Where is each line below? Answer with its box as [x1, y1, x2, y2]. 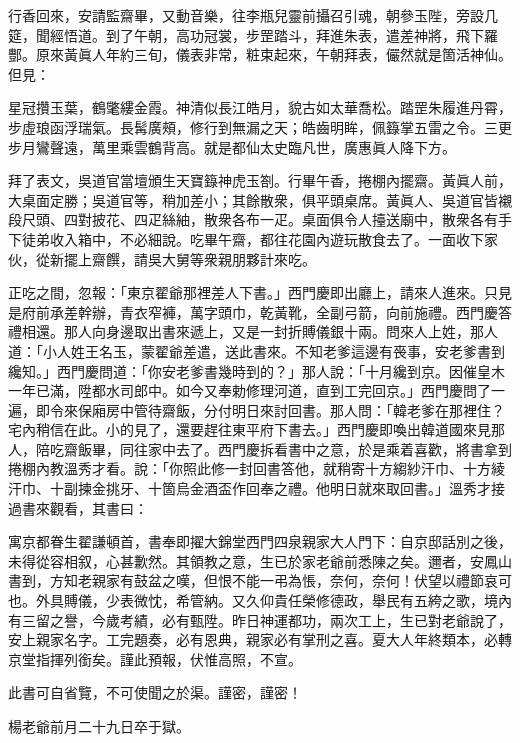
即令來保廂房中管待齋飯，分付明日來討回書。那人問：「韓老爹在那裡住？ [35, 399, 505, 420]
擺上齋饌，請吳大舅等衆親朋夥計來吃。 [63, 248, 316, 269]
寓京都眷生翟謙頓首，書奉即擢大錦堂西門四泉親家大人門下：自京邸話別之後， [8, 531, 512, 552]
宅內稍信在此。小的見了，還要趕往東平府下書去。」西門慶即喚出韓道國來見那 [8, 419, 505, 440]
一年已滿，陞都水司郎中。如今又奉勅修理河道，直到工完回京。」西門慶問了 [8, 380, 491, 401]
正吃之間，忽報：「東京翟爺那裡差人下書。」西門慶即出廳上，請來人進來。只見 [8, 282, 512, 303]
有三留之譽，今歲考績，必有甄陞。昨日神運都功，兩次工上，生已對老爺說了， [8, 609, 512, 630]
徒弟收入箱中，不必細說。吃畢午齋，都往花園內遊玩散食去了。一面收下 [21, 228, 484, 249]
